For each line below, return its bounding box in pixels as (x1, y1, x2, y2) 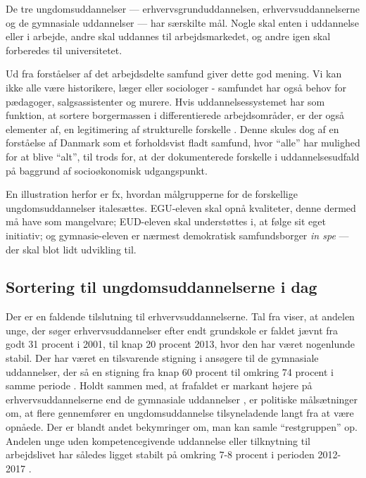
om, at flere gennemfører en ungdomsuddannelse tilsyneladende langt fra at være (6, 405, 354, 420)
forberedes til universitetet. (6, 42, 122, 57)
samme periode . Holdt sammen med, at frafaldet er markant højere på (6, 378, 313, 393)
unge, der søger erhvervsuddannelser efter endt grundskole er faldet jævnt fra (6, 322, 339, 337)
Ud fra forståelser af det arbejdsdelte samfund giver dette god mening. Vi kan (6, 66, 342, 81)
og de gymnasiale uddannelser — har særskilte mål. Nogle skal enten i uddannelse (6, 15, 359, 30)
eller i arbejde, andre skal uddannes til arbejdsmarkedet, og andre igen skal (6, 29, 331, 44)
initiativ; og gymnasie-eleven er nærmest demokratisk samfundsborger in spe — (6, 227, 349, 242)
